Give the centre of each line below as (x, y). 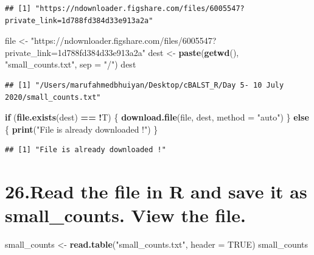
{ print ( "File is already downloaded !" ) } (82, 129)
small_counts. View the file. (125, 215)
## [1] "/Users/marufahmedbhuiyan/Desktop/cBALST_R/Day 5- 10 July (145, 85)
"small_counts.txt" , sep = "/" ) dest (71, 64)
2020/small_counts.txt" (53, 97)
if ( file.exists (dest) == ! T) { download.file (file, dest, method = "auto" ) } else (157, 117)
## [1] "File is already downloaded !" (85, 150)
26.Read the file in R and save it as (156, 191)
